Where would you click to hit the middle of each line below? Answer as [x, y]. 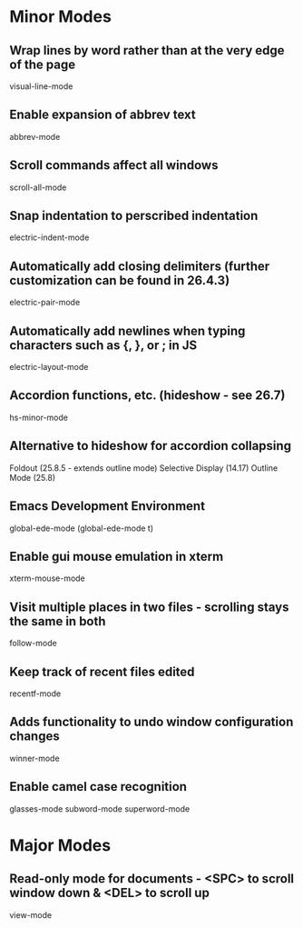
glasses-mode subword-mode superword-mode [100, 808]
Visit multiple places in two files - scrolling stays [149, 607]
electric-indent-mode [49, 237]
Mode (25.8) [33, 477]
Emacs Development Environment [108, 506]
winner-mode [35, 758]
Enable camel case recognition [98, 787]
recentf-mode [35, 694]
